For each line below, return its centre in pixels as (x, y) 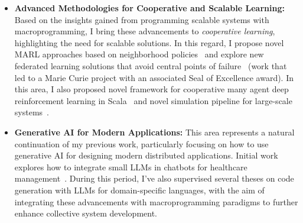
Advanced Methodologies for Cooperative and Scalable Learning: (149, 8)
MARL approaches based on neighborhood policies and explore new (139, 54)
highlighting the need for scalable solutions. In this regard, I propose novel (149, 42)
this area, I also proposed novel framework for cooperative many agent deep (151, 89)
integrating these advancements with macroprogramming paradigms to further (156, 201)
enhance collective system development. (86, 213)
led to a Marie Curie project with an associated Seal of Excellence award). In (154, 77)
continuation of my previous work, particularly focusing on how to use (141, 143)
